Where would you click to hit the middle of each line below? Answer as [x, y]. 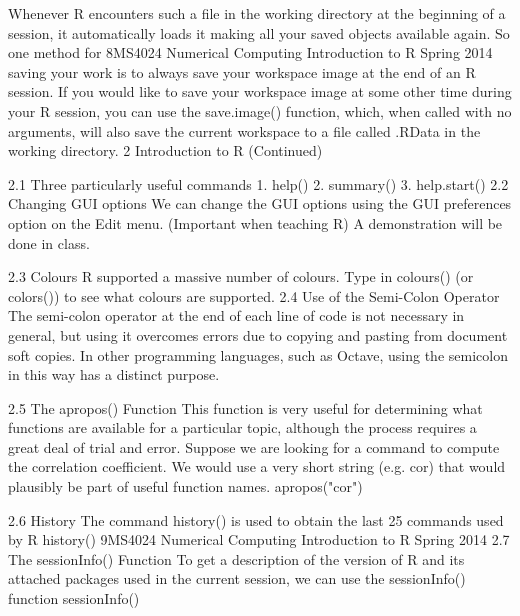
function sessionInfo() [74, 598]
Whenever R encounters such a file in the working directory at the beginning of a [257, 13]
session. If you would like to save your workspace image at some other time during [260, 91]
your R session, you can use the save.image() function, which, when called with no [260, 110]
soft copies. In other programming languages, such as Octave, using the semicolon [258, 354]
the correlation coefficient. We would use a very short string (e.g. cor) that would [257, 466]
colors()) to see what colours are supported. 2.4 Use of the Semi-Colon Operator [254, 295]
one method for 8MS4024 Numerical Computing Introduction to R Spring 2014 [250, 52]
